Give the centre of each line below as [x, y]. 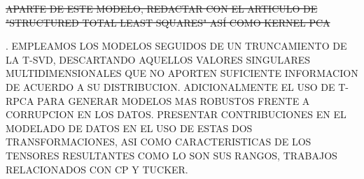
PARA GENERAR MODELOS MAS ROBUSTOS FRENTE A [174, 100]
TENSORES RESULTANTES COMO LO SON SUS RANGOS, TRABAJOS [171, 155]
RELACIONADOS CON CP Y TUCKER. [97, 169]
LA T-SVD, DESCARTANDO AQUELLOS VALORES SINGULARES [158, 59]
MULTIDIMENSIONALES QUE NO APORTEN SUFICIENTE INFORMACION [182, 73]
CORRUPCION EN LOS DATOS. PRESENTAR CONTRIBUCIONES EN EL [176, 114]
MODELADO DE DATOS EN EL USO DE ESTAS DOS [129, 128]
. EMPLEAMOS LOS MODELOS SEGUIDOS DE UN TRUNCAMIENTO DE [176, 46]
